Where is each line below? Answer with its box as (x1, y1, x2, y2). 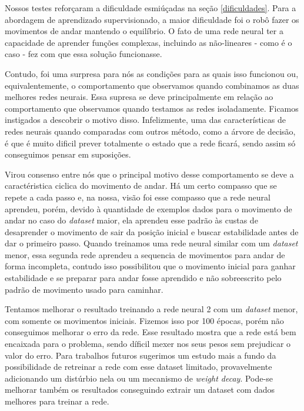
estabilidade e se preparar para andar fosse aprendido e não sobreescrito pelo (5, 272, 282, 284)
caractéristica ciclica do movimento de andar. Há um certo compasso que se (5, 179, 277, 192)
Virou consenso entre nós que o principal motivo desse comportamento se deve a (5, 168, 294, 180)
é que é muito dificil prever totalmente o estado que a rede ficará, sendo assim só (5, 136, 296, 149)
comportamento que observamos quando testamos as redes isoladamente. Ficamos (5, 102, 299, 114)
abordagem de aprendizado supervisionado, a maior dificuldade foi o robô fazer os (5, 13, 299, 25)
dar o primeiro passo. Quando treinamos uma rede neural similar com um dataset (5, 237, 298, 249)
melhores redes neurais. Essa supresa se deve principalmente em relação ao (5, 91, 273, 103)
